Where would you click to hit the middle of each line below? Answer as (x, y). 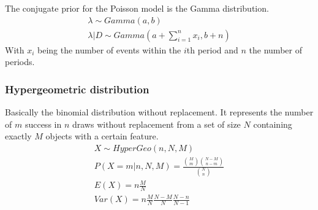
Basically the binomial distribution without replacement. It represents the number (159, 112)
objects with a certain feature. (102, 136)
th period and (212, 49)
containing (273, 124)
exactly (18, 136)
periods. (20, 62)
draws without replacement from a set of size (156, 124)
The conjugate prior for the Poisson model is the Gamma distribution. (137, 8)
